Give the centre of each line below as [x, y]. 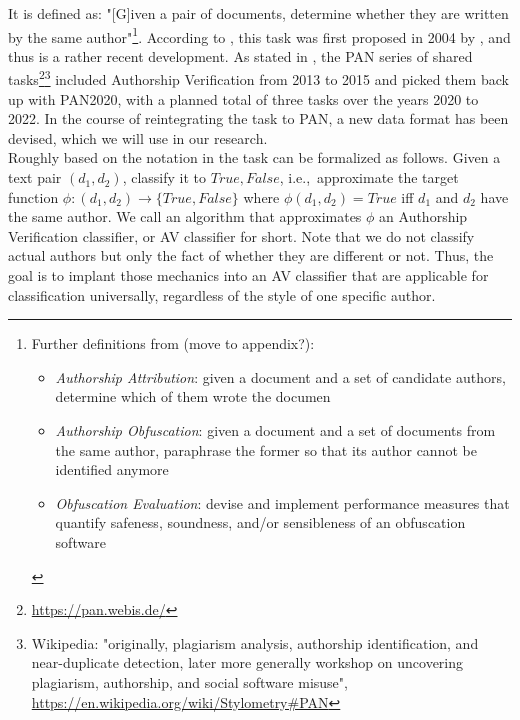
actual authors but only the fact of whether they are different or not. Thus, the [251, 255]
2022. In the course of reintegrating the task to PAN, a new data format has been [258, 118]
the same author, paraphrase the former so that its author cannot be [266, 449]
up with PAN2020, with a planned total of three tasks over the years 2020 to [243, 98]
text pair [35, 177]
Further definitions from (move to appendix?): [173, 343]
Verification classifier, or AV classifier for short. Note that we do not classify [241, 235]
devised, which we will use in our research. [138, 137]
